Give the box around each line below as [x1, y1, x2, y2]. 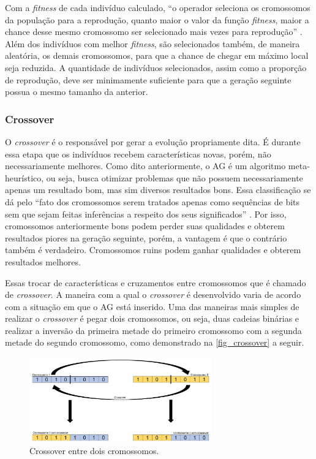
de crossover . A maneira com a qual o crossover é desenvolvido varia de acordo [5, 288, 301, 301]
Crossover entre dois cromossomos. [29, 444, 159, 457]
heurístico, [5, 171, 44, 184]
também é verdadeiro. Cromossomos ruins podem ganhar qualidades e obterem [5, 243, 301, 256]
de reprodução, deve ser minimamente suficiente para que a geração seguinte [5, 73, 292, 86]
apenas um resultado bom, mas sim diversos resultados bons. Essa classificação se [5, 183, 311, 196]
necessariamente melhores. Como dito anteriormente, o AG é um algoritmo [5, 159, 286, 172]
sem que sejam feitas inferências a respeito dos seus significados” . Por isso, [5, 207, 287, 220]
